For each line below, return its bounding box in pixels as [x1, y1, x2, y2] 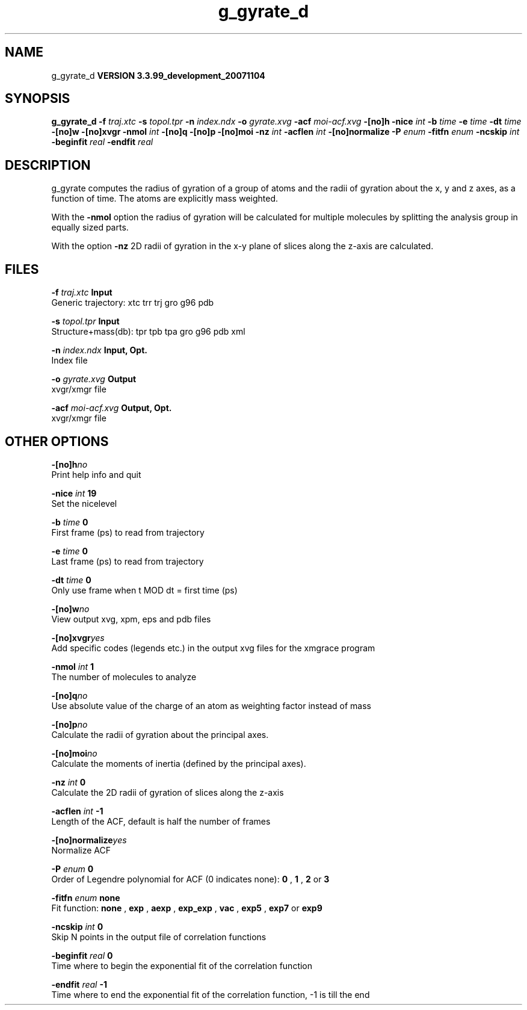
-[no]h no [51, 459, 88, 469]
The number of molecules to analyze [51, 671, 197, 682]
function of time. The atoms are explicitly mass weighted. [51, 193, 279, 204]
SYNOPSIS [5, 91, 70, 107]
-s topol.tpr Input [51, 316, 120, 327]
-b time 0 [51, 516, 88, 527]
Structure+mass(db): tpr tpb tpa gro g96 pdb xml [51, 326, 245, 337]
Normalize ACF [51, 844, 111, 855]
